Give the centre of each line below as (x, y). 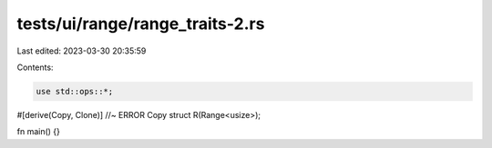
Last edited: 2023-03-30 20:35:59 (82, 51)
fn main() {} (39, 132)
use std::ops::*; (75, 91)
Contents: (35, 67)
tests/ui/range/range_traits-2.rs (141, 24)
